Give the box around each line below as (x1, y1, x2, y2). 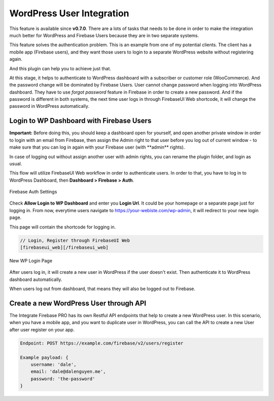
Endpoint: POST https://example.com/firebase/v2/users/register (20, 340, 184, 346)
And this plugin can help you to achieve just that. (9, 65, 111, 71)
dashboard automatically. (9, 276, 62, 282)
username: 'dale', (30, 362, 77, 367)
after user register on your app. (9, 326, 75, 333)
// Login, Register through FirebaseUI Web (20, 237, 130, 243)
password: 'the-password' (30, 376, 95, 382)
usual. (9, 160, 22, 166)
